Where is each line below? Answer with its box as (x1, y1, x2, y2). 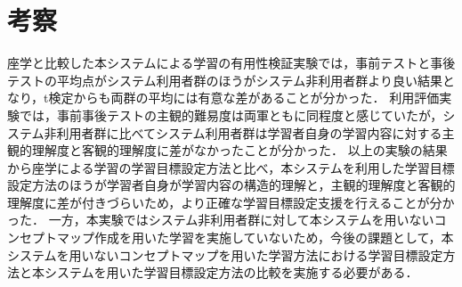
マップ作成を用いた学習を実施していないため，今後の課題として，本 (56, 228, 454, 247)
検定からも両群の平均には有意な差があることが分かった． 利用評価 (48, 88, 440, 107)
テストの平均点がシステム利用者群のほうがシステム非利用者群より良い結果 (7, 70, 442, 89)
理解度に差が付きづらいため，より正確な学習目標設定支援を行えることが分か (7, 193, 455, 211)
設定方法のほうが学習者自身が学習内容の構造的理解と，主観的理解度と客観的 (7, 176, 456, 194)
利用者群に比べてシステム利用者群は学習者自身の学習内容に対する (56, 123, 442, 142)
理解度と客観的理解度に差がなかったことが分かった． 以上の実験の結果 (31, 141, 448, 160)
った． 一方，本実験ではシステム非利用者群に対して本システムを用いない (7, 210, 434, 229)
